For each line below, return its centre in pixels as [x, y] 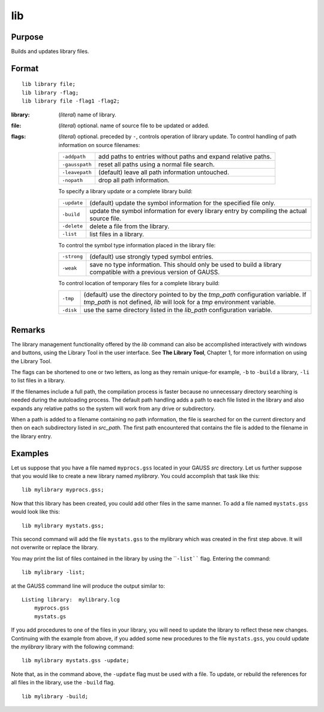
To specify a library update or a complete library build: [125, 192]
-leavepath [77, 172]
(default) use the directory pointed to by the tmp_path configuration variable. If [195, 295]
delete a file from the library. [130, 226]
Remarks [28, 330]
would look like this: [35, 512]
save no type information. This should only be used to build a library [186, 264]
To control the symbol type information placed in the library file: [137, 245]
